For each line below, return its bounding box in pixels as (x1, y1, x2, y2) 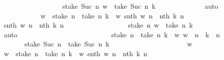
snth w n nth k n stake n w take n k (3, 20, 193, 30)
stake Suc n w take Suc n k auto (62, 1, 219, 11)
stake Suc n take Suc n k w (24, 39, 193, 49)
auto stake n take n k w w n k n (3, 29, 220, 39)
